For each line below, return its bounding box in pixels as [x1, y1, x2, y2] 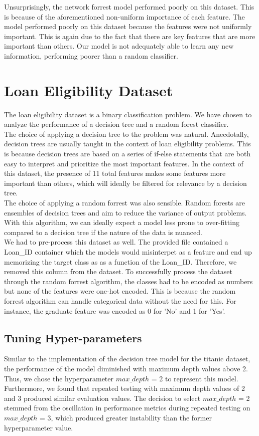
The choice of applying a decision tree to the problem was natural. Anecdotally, [4, 128, 249, 139]
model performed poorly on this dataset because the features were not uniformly [4, 21, 252, 32]
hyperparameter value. [4, 422, 73, 432]
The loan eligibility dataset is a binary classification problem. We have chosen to [4, 109, 252, 119]
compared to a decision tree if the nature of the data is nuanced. [4, 227, 202, 237]
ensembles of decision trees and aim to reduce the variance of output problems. [4, 207, 247, 217]
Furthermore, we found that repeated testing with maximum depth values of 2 [4, 383, 245, 393]
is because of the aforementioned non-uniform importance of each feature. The [4, 11, 245, 22]
